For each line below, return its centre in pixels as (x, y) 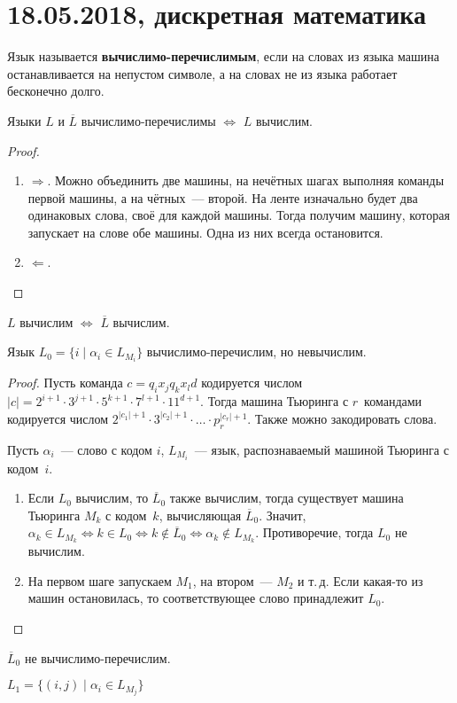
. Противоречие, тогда (314, 532)
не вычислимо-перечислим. (97, 657)
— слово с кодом (106, 449)
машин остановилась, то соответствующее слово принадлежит (196, 598)
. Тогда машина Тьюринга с (275, 401)
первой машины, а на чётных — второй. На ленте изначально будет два (223, 197)
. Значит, (283, 515)
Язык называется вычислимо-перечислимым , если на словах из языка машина (224, 56)
